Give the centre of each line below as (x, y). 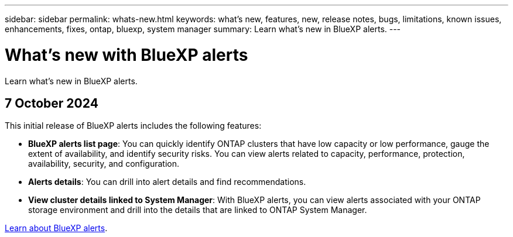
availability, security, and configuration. (104, 164)
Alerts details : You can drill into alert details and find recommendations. (167, 182)
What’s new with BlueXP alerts (126, 55)
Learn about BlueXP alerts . (56, 228)
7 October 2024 (52, 103)
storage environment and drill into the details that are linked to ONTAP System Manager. (198, 210)
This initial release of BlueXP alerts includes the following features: (133, 126)
